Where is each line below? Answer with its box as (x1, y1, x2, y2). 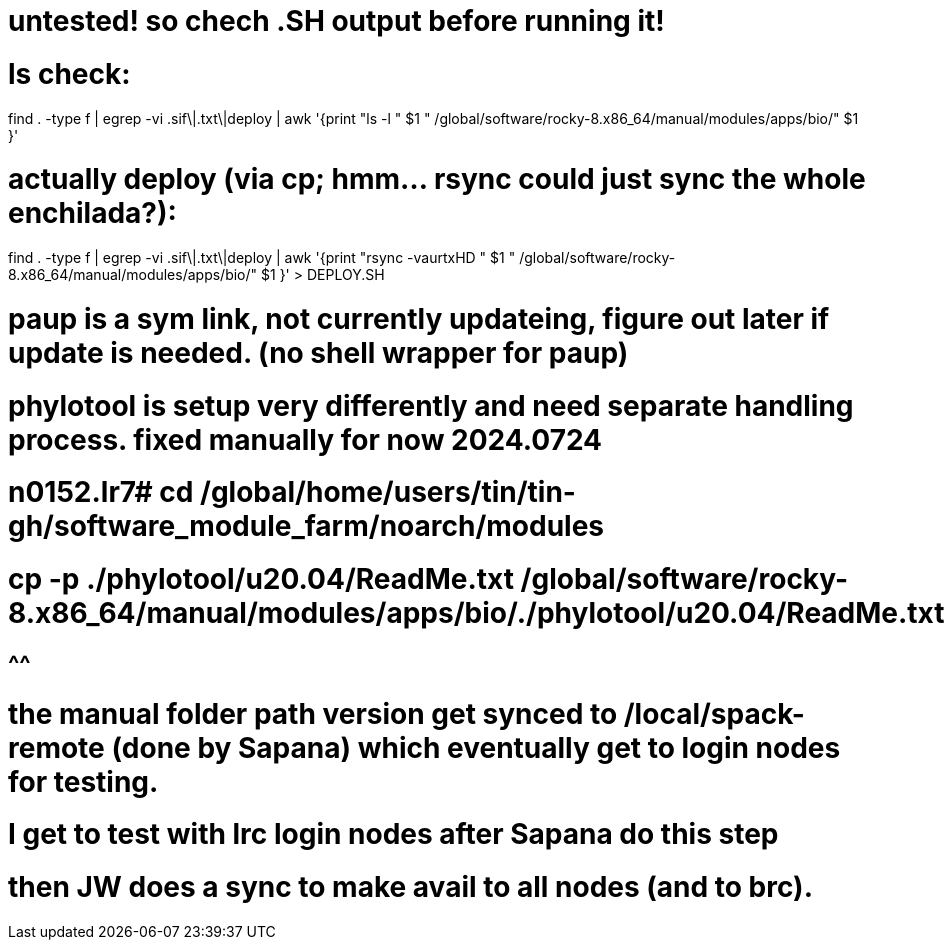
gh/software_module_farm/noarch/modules (8, 509, 605, 544)
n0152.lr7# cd (8, 475, 194, 510)
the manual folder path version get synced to (8, 696, 618, 731)
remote (8, 730, 105, 765)
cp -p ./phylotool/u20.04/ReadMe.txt (8, 562, 514, 596)
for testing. (8, 764, 159, 799)
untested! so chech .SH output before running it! (8, 4, 665, 38)
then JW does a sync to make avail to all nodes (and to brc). (8, 870, 813, 904)
